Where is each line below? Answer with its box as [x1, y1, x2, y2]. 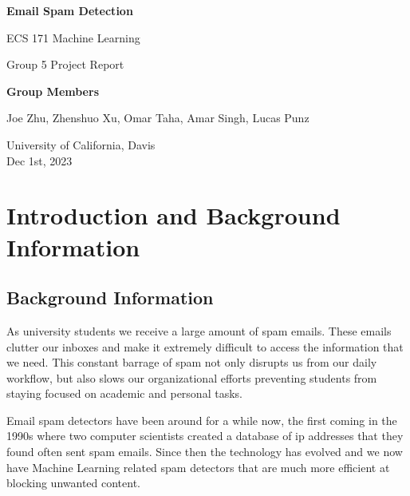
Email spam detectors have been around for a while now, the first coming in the [6, 411, 397, 428]
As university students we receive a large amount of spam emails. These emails [6, 322, 392, 339]
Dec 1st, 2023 [6, 152, 73, 169]
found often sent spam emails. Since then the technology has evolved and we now [6, 443, 403, 460]
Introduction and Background [6, 199, 341, 232]
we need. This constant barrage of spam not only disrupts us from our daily [6, 354, 377, 371]
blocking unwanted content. [6, 474, 141, 491]
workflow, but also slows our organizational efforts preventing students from [6, 369, 377, 386]
